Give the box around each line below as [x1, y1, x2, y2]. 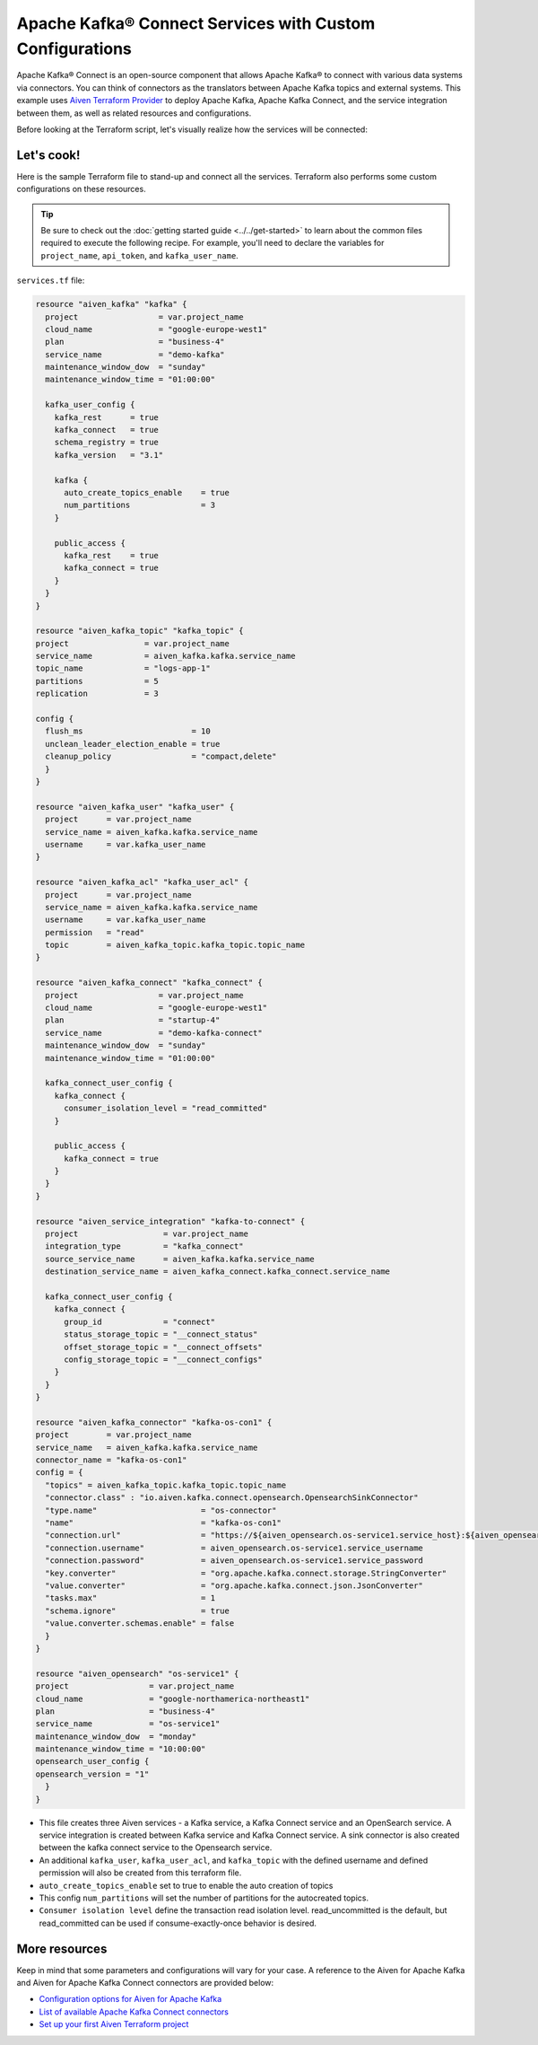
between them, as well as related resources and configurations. [16, 108, 252, 118]
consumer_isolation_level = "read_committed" [64, 1103, 268, 1113]
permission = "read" [45, 927, 145, 937]
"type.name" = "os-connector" [45, 1505, 277, 1515]
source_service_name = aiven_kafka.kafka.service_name [45, 1253, 315, 1264]
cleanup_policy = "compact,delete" [45, 751, 277, 762]
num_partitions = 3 [64, 500, 215, 511]
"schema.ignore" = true [45, 1605, 230, 1616]
